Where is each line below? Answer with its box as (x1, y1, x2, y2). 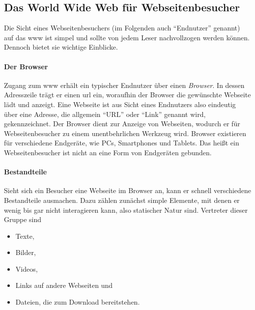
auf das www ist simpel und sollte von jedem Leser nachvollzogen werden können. (4, 32, 250, 42)
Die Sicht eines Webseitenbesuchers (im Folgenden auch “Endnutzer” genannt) (4, 23, 240, 33)
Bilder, (15, 247, 36, 257)
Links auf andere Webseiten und (15, 280, 113, 290)
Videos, (15, 263, 38, 274)
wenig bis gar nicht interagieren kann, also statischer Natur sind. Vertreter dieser (4, 204, 248, 215)
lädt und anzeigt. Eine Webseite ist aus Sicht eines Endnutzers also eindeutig (4, 99, 236, 109)
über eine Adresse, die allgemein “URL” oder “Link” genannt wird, (4, 109, 206, 119)
